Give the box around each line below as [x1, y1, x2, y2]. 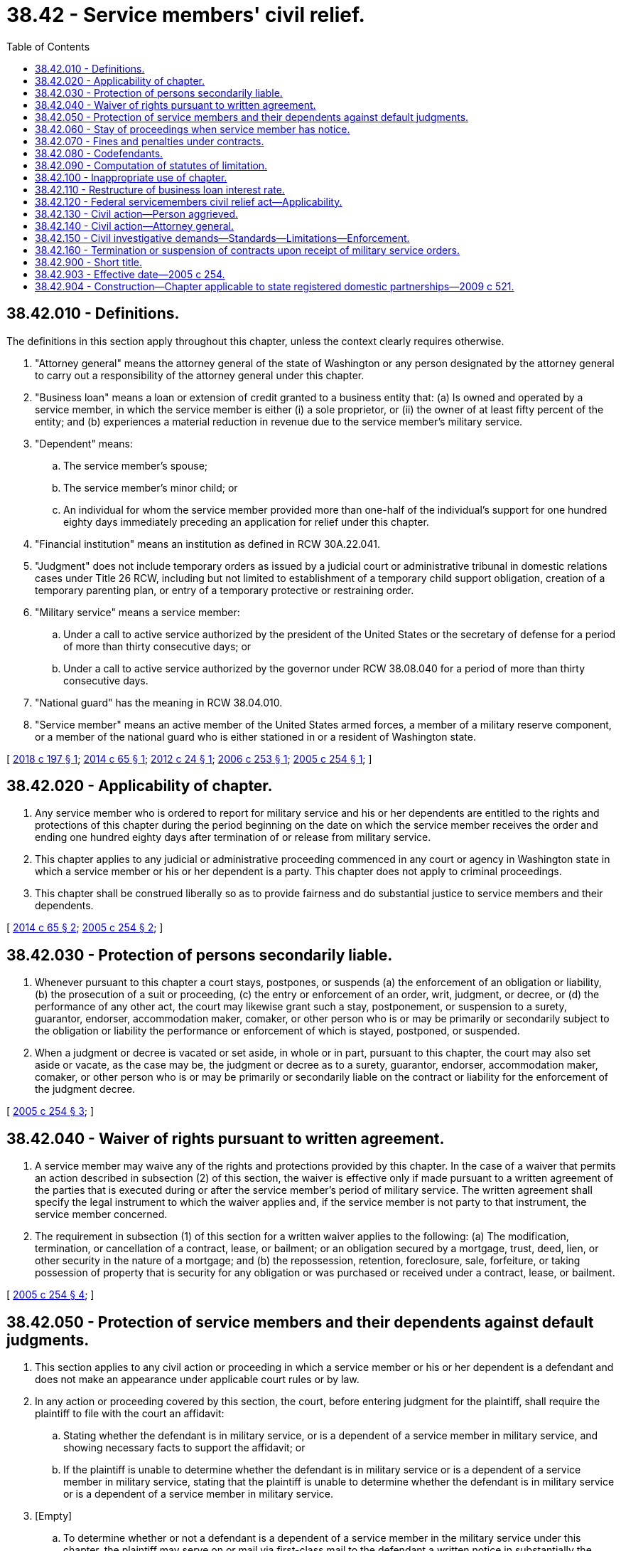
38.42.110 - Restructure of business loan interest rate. [35, 183, 285, 196]
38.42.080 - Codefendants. [35, 147, 163, 159]
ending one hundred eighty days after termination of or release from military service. [35, 831, 431, 844]
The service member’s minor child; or [63, 481, 238, 494]
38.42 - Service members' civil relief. [6, 3, 365, 27]
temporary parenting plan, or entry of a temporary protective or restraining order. [35, 583, 414, 596]
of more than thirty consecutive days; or [63, 640, 252, 652]
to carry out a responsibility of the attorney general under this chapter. [35, 369, 364, 381]
